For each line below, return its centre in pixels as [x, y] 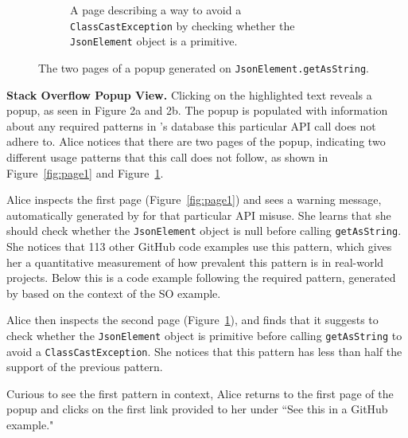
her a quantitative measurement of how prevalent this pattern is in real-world [195, 262]
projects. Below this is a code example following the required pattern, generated [201, 278]
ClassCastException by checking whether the [183, 25]
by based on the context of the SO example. [114, 293]
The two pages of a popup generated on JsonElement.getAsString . [204, 67]
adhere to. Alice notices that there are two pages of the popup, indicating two [196, 141]
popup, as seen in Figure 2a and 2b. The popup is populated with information [197, 110]
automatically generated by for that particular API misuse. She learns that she [199, 215]
